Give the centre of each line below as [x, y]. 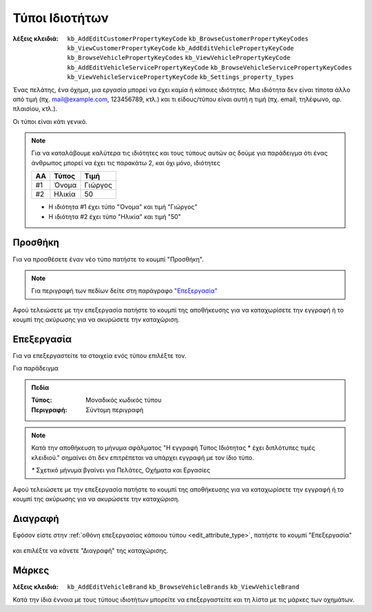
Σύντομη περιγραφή [115, 410]
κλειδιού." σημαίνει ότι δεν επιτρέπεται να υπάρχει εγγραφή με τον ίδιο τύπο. [143, 457]
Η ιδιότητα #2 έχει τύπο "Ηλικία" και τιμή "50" [115, 216]
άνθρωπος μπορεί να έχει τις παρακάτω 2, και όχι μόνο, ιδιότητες [126, 162]
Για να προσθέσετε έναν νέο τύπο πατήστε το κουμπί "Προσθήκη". [108, 259]
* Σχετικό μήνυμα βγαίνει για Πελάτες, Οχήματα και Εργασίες [121, 470]
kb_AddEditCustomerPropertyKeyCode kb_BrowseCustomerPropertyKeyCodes [188, 39]
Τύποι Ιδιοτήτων [61, 18]
